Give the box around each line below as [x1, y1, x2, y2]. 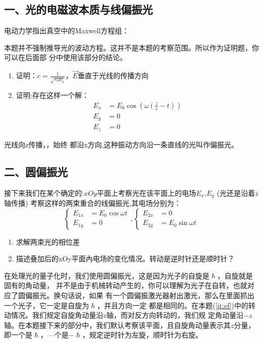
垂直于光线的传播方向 [77, 70, 149, 81]
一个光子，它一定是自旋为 [4, 300, 89, 310]
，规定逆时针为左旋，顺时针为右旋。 [82, 329, 203, 340]
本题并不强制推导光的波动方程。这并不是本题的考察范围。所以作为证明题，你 [4, 42, 259, 52]
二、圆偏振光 [4, 163, 68, 179]
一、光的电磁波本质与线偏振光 [4, 2, 153, 17]
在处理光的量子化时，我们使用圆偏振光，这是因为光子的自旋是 [4, 270, 209, 280]
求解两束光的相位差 [16, 236, 80, 247]
